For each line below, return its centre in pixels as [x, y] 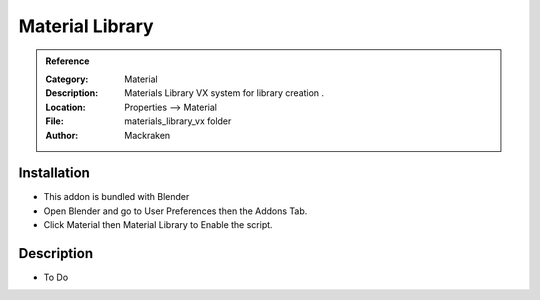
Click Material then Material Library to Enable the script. [158, 225]
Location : [65, 107]
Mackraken [147, 135]
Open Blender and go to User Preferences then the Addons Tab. [175, 211]
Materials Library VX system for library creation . [224, 93]
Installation [54, 173]
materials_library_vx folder [178, 121]
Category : [67, 79]
